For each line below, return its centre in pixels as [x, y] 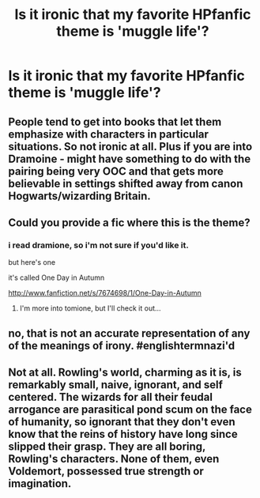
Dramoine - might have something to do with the [130, 158]
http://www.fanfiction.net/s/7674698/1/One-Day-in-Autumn [105, 293]
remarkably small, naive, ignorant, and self [116, 385]
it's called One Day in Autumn [57, 277]
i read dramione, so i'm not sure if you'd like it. [99, 245]
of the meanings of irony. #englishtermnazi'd [122, 345]
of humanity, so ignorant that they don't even [122, 422]
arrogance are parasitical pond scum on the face [130, 410]
